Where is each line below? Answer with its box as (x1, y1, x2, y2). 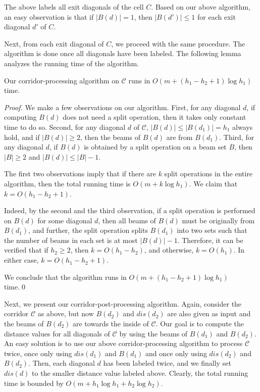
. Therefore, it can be (177, 234, 243, 245)
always (232, 121, 253, 132)
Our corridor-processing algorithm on (4, 75, 119, 85)
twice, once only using (4, 348, 72, 358)
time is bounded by (4, 377, 64, 388)
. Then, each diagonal (28, 358, 95, 368)
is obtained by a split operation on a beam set (84, 141, 227, 152)
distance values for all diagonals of (4, 328, 110, 338)
